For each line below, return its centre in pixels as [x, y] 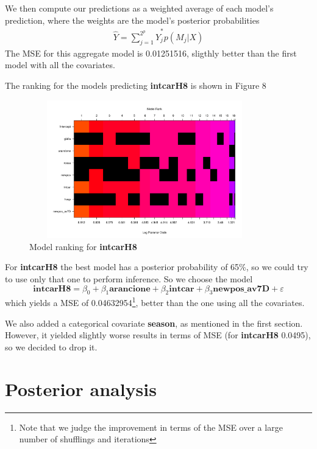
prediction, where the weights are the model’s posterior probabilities [132, 20]
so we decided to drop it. [51, 346]
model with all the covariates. [60, 65]
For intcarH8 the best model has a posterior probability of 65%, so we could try [157, 267]
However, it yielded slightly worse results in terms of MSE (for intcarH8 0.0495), [158, 335]
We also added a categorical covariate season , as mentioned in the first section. [154, 323]
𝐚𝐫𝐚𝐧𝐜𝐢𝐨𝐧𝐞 [130, 289]
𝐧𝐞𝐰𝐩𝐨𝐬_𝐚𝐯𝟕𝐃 [241, 289]
